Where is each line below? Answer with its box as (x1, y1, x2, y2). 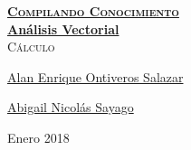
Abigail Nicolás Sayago (7, 98, 134, 117)
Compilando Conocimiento (7, 2, 179, 20)
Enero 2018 (7, 127, 70, 146)
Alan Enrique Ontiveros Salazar (7, 67, 184, 86)
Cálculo (7, 37, 55, 56)
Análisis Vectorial (7, 19, 119, 38)
